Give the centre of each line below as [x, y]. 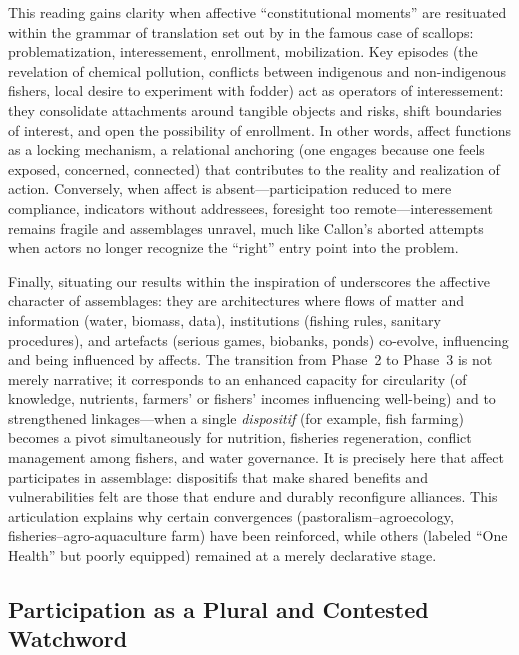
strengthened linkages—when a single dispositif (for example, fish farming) [236, 417]
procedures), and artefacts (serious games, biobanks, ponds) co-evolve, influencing [258, 339]
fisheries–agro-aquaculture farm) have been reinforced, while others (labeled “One [258, 535]
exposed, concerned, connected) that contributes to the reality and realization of [254, 168]
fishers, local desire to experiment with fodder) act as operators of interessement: [256, 90]
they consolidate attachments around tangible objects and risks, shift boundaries [255, 109]
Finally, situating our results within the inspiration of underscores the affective [249, 280]
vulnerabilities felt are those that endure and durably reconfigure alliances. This [253, 496]
